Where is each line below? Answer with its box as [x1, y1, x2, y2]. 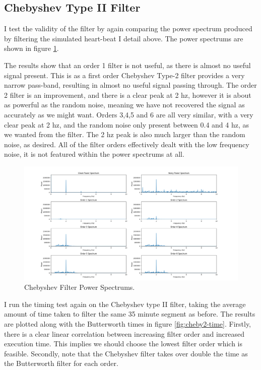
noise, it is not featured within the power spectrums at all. [4, 149, 184, 159]
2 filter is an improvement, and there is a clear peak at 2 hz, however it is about [4, 89, 251, 100]
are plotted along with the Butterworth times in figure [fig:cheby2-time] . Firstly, [4, 318, 251, 329]
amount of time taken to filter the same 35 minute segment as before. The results [4, 309, 255, 319]
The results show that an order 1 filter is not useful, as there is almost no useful [4, 59, 251, 70]
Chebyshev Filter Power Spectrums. [24, 282, 135, 292]
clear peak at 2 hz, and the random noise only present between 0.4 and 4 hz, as [4, 119, 249, 130]
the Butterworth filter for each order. [4, 358, 118, 368]
